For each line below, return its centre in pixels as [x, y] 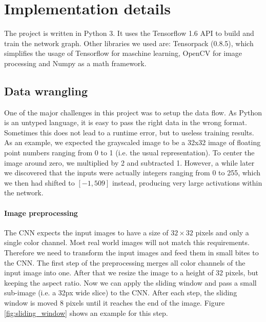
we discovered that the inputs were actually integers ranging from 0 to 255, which [132, 173]
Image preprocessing [41, 213]
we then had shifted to [39, 182]
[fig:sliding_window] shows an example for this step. [86, 313]
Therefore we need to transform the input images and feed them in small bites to [131, 253]
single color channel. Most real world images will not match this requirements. [127, 242]
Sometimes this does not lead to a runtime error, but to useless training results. [129, 132]
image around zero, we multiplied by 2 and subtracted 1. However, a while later [129, 162]
